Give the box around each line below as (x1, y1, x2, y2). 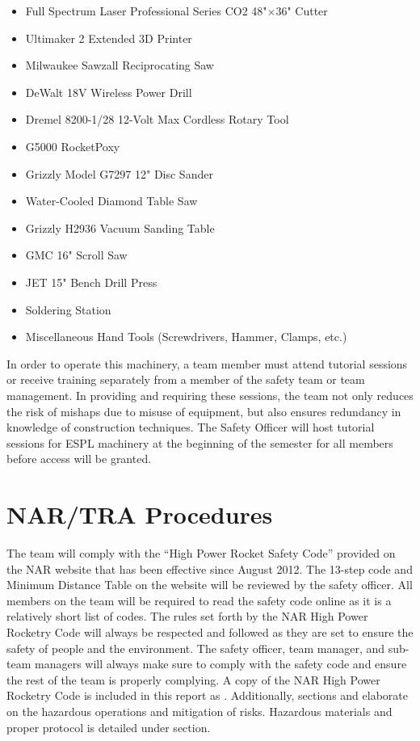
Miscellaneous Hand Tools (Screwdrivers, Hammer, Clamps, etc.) (25, 328, 347, 345)
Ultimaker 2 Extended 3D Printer (25, 29, 192, 46)
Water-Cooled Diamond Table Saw (25, 192, 198, 209)
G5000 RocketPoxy (25, 137, 120, 154)
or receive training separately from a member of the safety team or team (6, 371, 365, 388)
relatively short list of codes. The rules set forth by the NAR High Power (6, 608, 368, 625)
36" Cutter (275, 2, 328, 19)
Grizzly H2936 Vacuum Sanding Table (25, 219, 215, 236)
